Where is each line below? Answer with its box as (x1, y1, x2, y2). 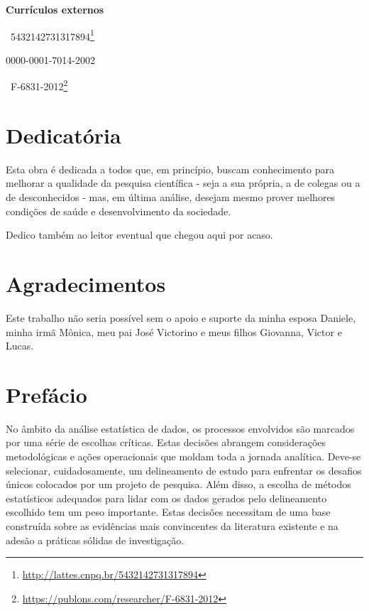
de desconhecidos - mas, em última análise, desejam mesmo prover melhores (6, 190, 336, 204)
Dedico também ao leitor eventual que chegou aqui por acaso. (6, 227, 273, 242)
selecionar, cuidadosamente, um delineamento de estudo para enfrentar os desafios (6, 463, 362, 477)
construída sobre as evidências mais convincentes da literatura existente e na (6, 518, 338, 533)
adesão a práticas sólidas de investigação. (6, 532, 184, 547)
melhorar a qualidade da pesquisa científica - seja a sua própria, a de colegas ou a (6, 175, 360, 190)
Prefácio (6, 379, 87, 409)
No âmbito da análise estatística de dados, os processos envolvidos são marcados (6, 421, 355, 436)
